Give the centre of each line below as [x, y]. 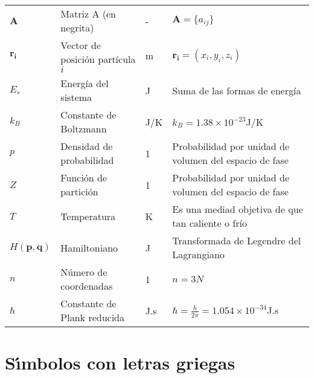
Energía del [85, 83]
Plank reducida [92, 317]
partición [79, 191]
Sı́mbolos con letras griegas [120, 363]
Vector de [81, 45]
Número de [84, 272]
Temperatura [88, 216]
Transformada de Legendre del [237, 240]
